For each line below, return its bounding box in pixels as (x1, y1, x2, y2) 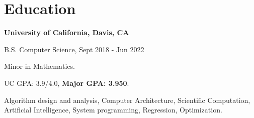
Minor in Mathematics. (4, 61, 75, 71)
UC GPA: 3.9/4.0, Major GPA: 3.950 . (4, 77, 129, 88)
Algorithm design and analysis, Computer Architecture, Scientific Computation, (4, 94, 250, 105)
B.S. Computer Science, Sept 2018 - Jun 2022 (4, 44, 144, 54)
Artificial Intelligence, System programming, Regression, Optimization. (4, 104, 222, 115)
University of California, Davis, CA (4, 27, 129, 38)
